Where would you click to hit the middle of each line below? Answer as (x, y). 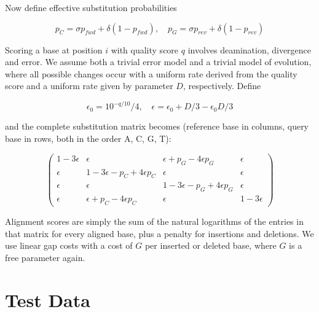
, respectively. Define (222, 86)
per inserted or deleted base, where (211, 245)
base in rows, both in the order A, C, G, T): (88, 138)
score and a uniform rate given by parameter (89, 86)
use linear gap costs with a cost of (69, 245)
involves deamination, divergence (250, 49)
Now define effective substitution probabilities (91, 7)
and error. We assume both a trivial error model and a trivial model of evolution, (158, 62)
